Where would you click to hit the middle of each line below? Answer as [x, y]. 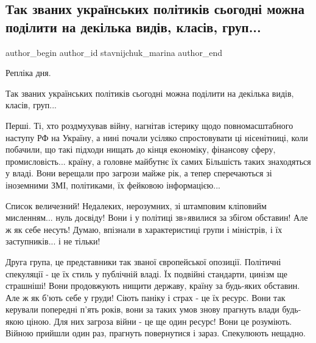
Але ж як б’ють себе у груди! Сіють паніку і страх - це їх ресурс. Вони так [146, 297]
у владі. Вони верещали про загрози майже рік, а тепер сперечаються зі [139, 173]
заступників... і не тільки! [53, 241]
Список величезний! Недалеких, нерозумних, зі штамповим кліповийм [136, 205]
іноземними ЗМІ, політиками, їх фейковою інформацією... [113, 185]
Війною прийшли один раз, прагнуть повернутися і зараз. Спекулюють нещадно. [156, 333]
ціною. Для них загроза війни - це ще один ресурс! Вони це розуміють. [159, 321]
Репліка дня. [28, 73]
